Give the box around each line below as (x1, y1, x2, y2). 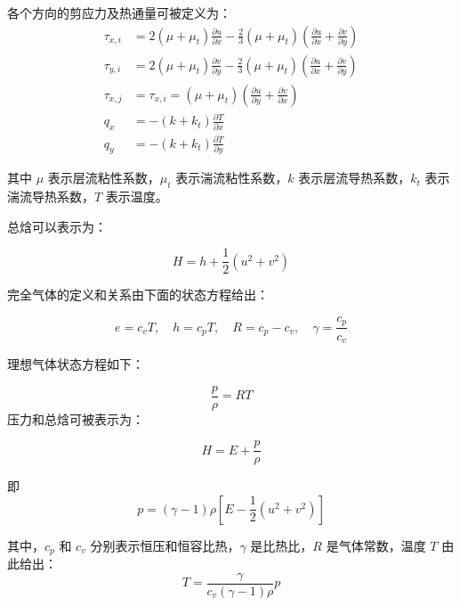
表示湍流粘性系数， (175, 168, 288, 187)
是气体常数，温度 (326, 536, 426, 554)
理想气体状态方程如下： (7, 354, 144, 373)
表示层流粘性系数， (47, 168, 160, 187)
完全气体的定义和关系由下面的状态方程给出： (7, 285, 269, 304)
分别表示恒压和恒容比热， (90, 536, 240, 554)
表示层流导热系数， (298, 168, 411, 187)
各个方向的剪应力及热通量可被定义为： (7, 4, 231, 21)
